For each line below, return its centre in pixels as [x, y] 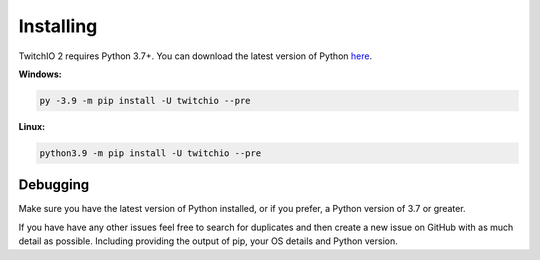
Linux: [31, 126]
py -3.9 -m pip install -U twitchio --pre [145, 100]
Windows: [40, 74]
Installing [58, 26]
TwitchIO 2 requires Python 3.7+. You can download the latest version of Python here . [195, 56]
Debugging [54, 185]
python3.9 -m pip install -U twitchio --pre [150, 153]
